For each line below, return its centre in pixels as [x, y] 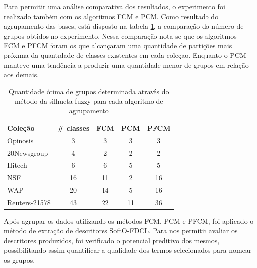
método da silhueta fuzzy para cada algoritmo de [89, 101]
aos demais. [22, 75]
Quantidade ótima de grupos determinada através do [89, 91]
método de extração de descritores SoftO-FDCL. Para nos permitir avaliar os [121, 231]
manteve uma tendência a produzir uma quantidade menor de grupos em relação [126, 65]
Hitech [17, 165]
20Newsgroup [28, 153]
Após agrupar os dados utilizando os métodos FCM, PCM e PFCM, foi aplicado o [129, 221]
